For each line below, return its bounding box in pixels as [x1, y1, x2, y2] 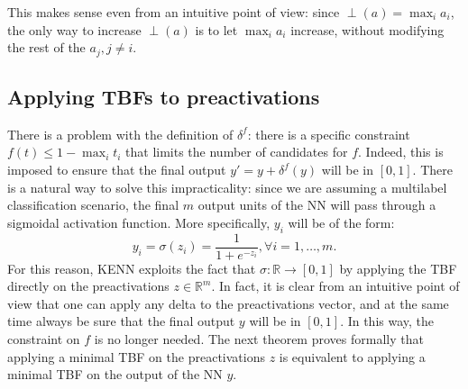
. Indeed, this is [358, 142, 444, 161]
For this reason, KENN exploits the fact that [7, 258, 256, 277]
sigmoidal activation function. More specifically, [7, 213, 271, 231]
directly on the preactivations [7, 276, 170, 295]
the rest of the [7, 38, 86, 57]
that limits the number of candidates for [125, 142, 348, 161]
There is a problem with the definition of [7, 124, 234, 143]
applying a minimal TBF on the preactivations [7, 347, 265, 366]
